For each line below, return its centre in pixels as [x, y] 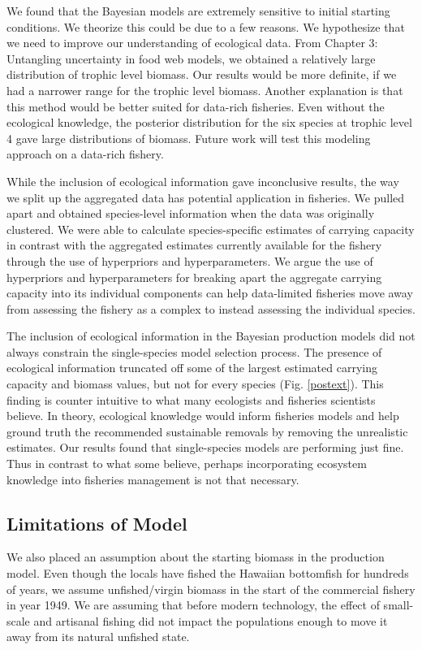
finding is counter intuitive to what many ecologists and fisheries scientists [191, 399]
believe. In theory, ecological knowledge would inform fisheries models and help [203, 416]
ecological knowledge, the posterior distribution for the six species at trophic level [209, 122]
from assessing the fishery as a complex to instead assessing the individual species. [211, 308]
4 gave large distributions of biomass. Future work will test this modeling [189, 138]
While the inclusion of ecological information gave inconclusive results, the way [203, 181]
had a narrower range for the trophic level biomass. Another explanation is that [205, 90]
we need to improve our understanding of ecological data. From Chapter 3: [192, 43]
